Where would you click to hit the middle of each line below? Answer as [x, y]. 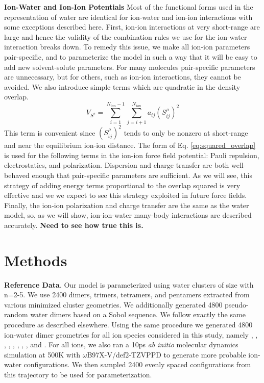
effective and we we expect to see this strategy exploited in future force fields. [126, 195]
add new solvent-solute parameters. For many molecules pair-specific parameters [130, 67]
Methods [36, 260]
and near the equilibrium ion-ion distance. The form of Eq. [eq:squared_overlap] [130, 145]
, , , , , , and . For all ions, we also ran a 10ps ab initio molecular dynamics [121, 344]
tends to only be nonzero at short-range [186, 132]
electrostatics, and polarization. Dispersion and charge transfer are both [117, 165]
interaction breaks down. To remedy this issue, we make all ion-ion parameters [127, 47]
